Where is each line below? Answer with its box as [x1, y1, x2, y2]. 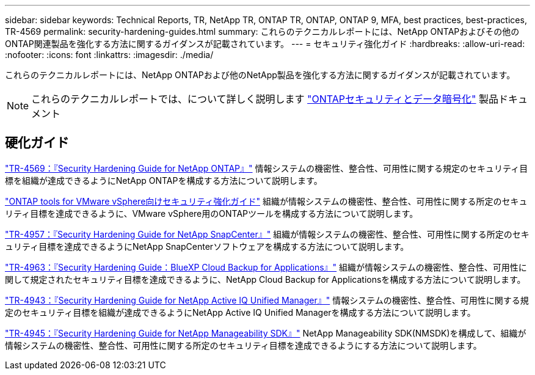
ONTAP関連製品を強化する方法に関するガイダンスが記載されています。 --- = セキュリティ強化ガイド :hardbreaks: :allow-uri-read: [5, 38, 525, 49]
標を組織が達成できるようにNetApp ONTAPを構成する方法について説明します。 [5, 175, 322, 186]
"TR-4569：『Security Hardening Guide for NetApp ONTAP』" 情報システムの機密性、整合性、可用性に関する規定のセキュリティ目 [5, 162, 528, 173]
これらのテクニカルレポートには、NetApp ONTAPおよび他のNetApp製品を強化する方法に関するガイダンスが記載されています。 [5, 70, 515, 80]
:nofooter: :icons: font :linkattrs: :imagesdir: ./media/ [5, 49, 214, 60]
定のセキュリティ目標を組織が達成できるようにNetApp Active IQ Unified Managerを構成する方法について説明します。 [5, 307, 476, 318]
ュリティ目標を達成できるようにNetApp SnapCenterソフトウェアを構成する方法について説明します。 [5, 241, 409, 252]
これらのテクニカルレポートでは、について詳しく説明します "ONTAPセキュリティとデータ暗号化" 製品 [31, 93, 499, 105]
